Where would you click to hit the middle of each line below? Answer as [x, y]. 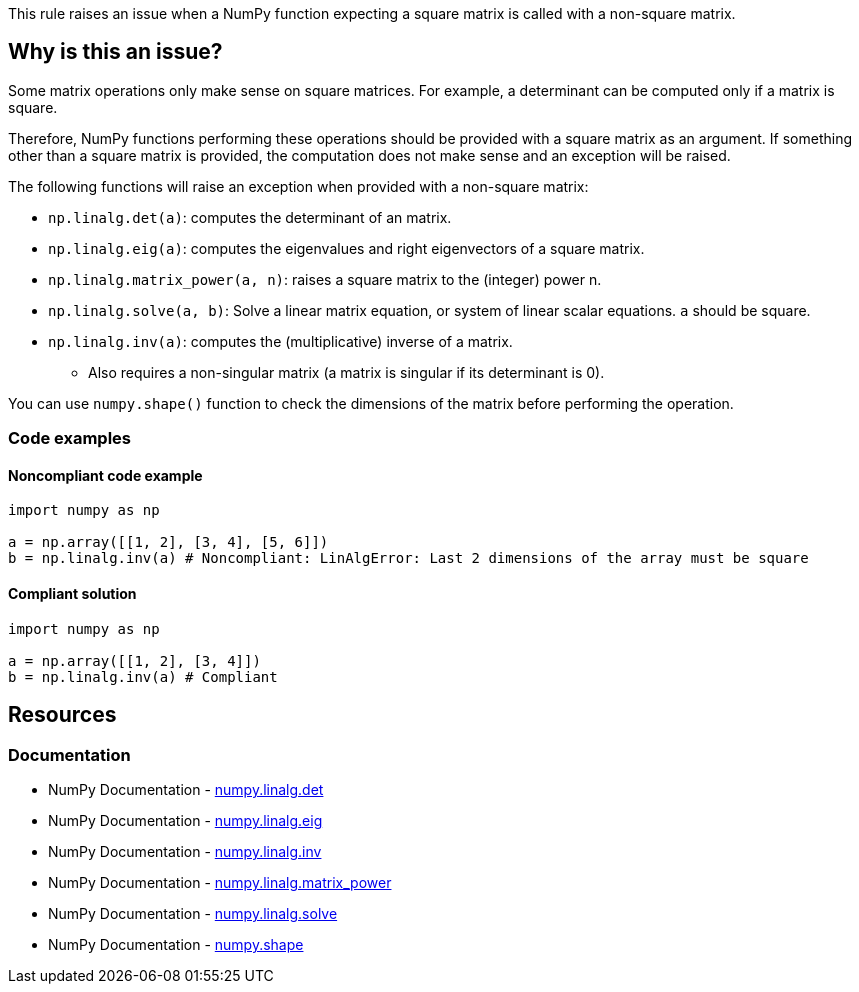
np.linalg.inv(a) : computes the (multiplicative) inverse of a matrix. [280, 341]
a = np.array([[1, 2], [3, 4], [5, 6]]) [168, 542]
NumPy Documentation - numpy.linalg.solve [193, 913]
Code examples [70, 438]
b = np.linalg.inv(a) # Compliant [143, 676]
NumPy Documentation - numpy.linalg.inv [185, 851]
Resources [62, 715]
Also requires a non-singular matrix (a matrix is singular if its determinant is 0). [346, 372]
